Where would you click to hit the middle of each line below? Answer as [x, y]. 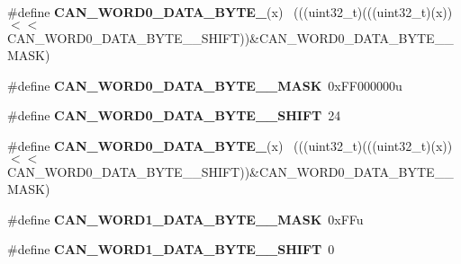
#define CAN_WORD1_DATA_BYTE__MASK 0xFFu [185, 219]
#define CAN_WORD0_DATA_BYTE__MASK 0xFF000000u [205, 85]
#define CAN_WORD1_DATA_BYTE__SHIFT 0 [171, 249]
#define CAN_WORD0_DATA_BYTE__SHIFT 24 [174, 115]
